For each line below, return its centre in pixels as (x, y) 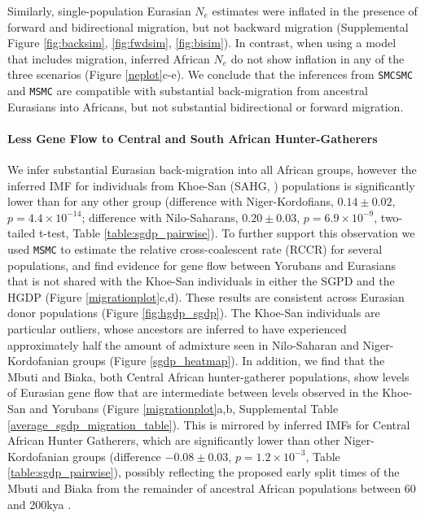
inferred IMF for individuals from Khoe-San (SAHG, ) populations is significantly (211, 185)
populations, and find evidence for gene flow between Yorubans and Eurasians (202, 265)
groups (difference (117, 456)
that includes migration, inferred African (109, 58)
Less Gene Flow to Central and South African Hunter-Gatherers (193, 138)
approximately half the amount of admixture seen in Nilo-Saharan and (183, 344)
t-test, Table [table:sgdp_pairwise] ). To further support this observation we (227, 233)
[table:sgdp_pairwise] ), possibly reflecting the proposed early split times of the (204, 472)
